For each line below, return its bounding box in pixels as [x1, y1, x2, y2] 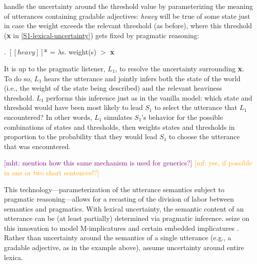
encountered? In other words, [4, 111, 92, 122]
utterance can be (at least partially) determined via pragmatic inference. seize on [4, 213, 250, 223]
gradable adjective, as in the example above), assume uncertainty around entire [4, 242, 244, 253]
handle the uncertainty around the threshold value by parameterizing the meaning [4, 1, 253, 11]
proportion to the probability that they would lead [4, 131, 158, 142]
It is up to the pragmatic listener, [4, 63, 106, 73]
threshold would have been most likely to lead [4, 102, 143, 112]
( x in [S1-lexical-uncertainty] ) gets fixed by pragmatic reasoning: [4, 30, 199, 40]
